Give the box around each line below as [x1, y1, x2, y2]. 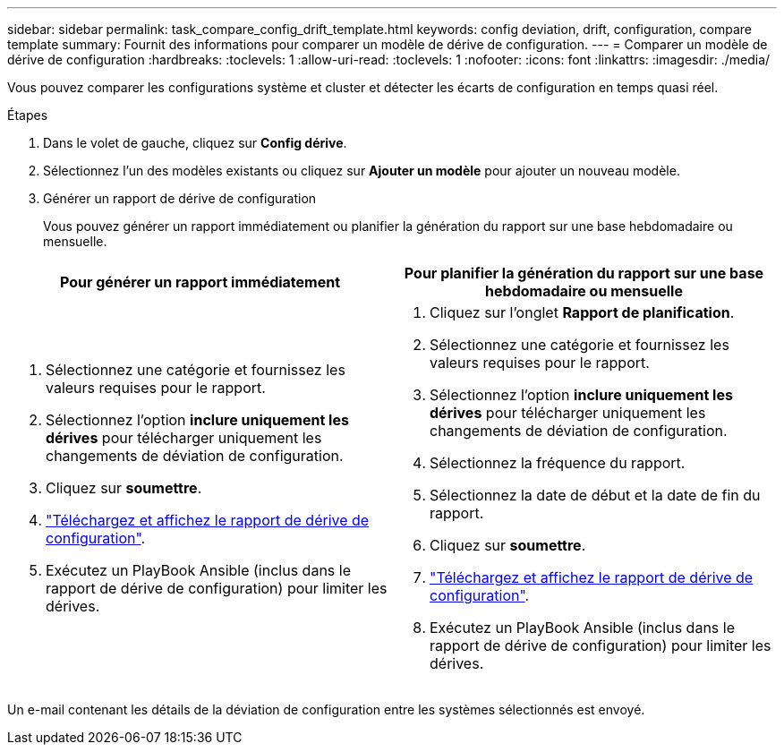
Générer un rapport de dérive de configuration [43, 191, 317, 206]
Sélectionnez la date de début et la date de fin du [430, 486, 761, 504]
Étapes [7, 107, 48, 123]
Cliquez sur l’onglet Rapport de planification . [430, 303, 735, 321]
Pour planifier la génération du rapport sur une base [404, 264, 764, 282]
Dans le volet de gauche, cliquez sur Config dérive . [43, 135, 347, 150]
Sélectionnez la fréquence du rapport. [430, 454, 686, 472]
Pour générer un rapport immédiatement [59, 273, 341, 291]
